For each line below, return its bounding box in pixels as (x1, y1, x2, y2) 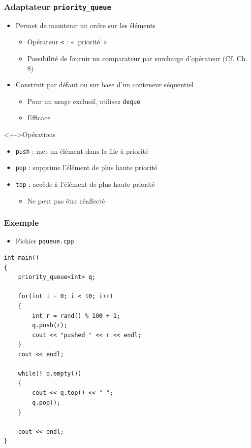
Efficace (27, 112, 51, 123)
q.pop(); (32, 399, 61, 406)
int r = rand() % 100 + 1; (32, 312, 121, 319)
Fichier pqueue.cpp (15, 236, 74, 246)
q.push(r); (32, 322, 67, 329)
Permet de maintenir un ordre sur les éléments (15, 20, 156, 30)
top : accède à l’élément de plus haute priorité (15, 178, 155, 189)
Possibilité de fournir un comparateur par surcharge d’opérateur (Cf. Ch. (27, 53, 248, 64)
